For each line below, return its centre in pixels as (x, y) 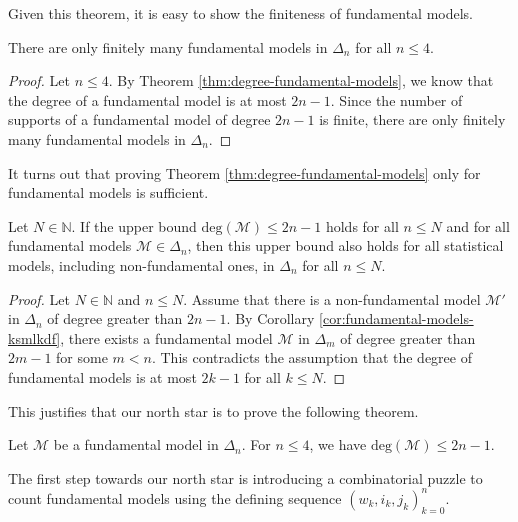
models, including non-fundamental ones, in (141, 264)
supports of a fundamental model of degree (139, 119)
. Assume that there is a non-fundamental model (332, 298)
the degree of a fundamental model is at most (147, 99)
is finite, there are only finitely (412, 119)
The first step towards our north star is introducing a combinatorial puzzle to (245, 477)
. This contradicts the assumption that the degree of (311, 357)
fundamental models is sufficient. (108, 192)
